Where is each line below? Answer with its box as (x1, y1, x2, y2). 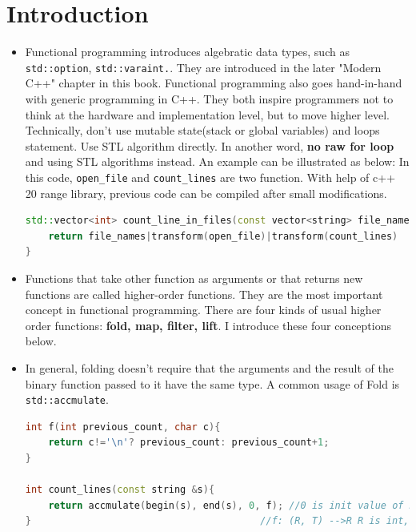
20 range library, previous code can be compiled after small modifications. (25, 184, 387, 201)
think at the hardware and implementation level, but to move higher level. (25, 106, 390, 123)
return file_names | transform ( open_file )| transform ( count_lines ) (48, 230, 398, 242)
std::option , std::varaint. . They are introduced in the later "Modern (25, 58, 382, 75)
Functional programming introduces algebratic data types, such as (25, 43, 350, 60)
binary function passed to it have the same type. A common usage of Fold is (25, 375, 400, 392)
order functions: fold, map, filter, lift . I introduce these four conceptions (25, 316, 391, 333)
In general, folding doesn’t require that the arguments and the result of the (25, 359, 394, 376)
